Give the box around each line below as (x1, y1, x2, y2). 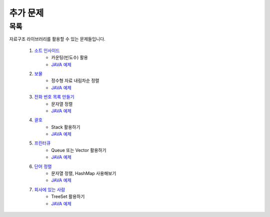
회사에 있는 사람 (34, 186, 65, 192)
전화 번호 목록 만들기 (34, 94, 74, 100)
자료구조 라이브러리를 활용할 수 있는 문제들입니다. (9, 36, 106, 42)
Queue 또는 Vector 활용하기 (51, 147, 106, 153)
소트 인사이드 (34, 47, 60, 53)
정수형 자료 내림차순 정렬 (51, 77, 99, 83)
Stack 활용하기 (51, 124, 80, 130)
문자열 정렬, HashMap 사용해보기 (51, 170, 116, 176)
